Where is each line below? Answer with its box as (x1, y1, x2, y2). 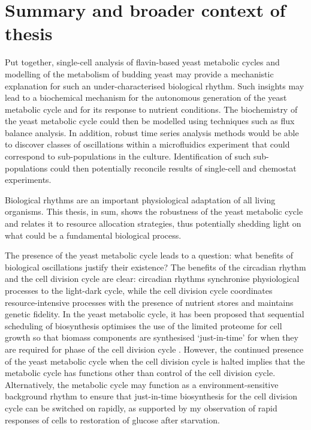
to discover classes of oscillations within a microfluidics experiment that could (5, 138, 290, 151)
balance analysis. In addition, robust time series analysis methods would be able (5, 126, 299, 139)
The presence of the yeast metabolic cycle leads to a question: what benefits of (5, 249, 294, 261)
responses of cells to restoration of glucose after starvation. (5, 413, 220, 426)
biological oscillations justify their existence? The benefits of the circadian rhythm (5, 260, 306, 273)
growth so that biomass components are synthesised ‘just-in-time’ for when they (5, 331, 298, 344)
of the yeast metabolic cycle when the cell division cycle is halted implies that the (5, 354, 305, 367)
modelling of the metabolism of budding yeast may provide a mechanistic (5, 67, 274, 80)
